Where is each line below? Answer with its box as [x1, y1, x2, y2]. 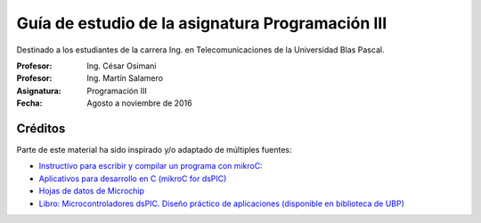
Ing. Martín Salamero [86, 73, 164, 84]
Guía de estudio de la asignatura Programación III [16, 13, 387, 33]
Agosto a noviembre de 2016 [86, 98, 192, 108]
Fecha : [16, 98, 43, 108]
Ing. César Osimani [86, 60, 157, 71]
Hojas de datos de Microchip [38, 186, 145, 196]
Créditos [16, 121, 66, 136]
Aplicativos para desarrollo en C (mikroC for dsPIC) [38, 173, 227, 184]
